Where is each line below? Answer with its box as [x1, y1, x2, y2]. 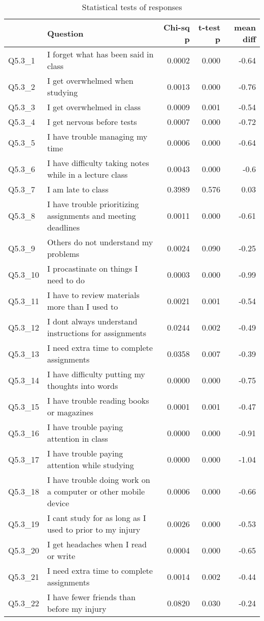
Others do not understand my [47, 236, 153, 248]
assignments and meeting [47, 210, 136, 221]
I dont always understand [47, 315, 138, 327]
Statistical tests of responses [82, 1, 182, 13]
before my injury [47, 603, 107, 614]
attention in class [47, 433, 108, 444]
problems [47, 248, 80, 259]
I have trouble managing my [47, 130, 148, 142]
